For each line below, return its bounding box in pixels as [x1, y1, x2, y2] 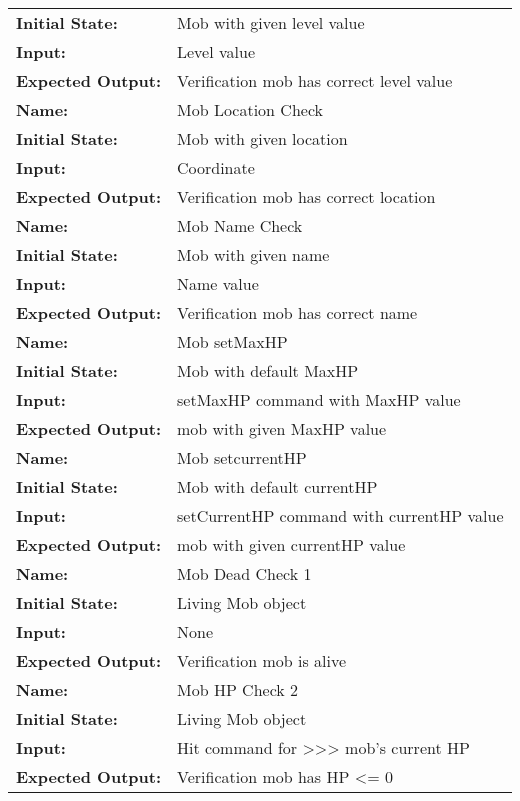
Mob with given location [177, 127, 348, 150]
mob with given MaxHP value [177, 417, 387, 440]
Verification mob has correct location [177, 185, 436, 208]
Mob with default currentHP [177, 475, 378, 498]
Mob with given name [177, 243, 330, 266]
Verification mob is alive [177, 649, 347, 672]
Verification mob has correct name [177, 301, 418, 324]
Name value [177, 272, 259, 295]
